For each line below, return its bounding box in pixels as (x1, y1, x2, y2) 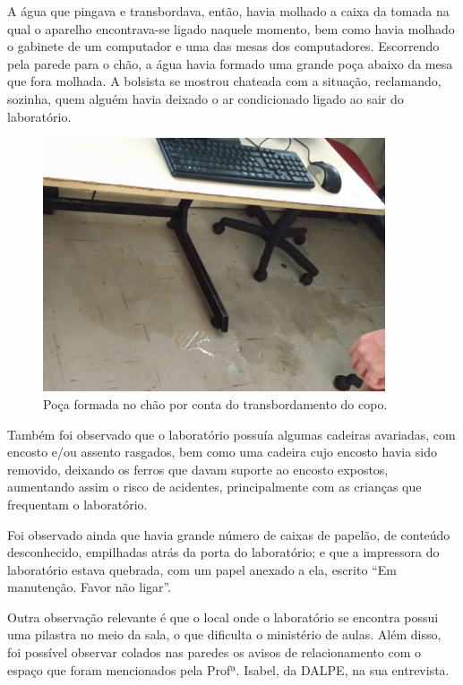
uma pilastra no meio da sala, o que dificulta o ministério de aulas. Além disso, (7, 625, 442, 644)
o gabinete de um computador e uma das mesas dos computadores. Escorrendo (7, 37, 440, 56)
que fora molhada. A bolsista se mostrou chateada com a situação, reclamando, (7, 72, 442, 90)
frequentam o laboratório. (7, 494, 148, 513)
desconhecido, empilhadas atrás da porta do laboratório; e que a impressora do (7, 543, 440, 561)
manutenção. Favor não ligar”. (7, 578, 172, 596)
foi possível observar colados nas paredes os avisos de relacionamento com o (7, 643, 421, 662)
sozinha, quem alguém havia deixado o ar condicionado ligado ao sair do (7, 89, 404, 107)
